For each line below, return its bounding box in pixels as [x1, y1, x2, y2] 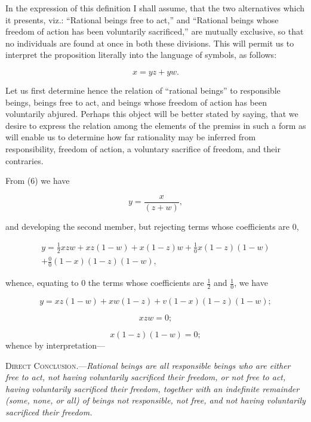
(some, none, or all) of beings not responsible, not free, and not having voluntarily [5, 394, 306, 406]
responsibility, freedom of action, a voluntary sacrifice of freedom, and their [5, 142, 281, 155]
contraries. [5, 154, 44, 167]
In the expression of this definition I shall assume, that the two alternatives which [5, 2, 305, 14]
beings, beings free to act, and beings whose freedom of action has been [5, 96, 267, 108]
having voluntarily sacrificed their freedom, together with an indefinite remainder [5, 382, 300, 395]
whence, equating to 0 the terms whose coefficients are [5, 276, 204, 289]
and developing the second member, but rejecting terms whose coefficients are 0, [5, 220, 299, 232]
